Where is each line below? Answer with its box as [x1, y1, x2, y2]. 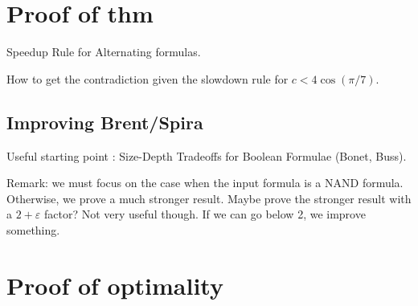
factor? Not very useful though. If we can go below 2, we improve [43, 206, 366, 222]
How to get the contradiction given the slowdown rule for [6, 70, 289, 87]
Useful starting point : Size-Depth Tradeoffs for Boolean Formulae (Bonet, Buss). [6, 147, 407, 164]
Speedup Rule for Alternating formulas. [6, 43, 201, 60]
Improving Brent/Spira [6, 109, 203, 134]
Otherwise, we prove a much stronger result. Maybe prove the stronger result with [6, 190, 412, 206]
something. [6, 221, 60, 238]
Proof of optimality [6, 268, 223, 301]
